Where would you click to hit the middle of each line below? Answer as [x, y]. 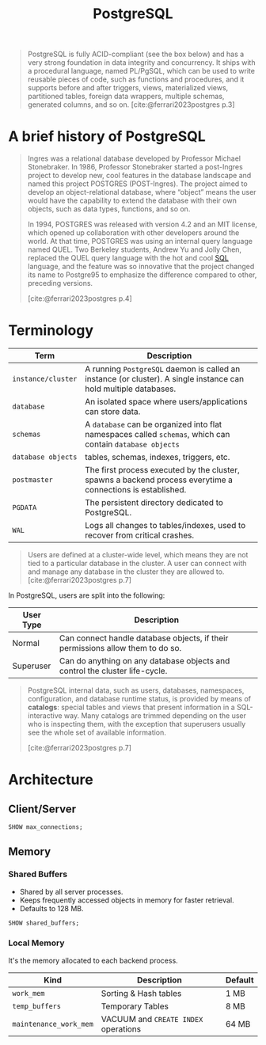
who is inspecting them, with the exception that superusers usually [137, 724]
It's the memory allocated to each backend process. [93, 960]
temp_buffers [37, 1006]
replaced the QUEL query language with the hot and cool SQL [128, 258]
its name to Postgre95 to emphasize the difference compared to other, [142, 275]
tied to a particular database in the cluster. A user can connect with [137, 564]
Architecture [51, 780]
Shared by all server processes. [71, 891]
